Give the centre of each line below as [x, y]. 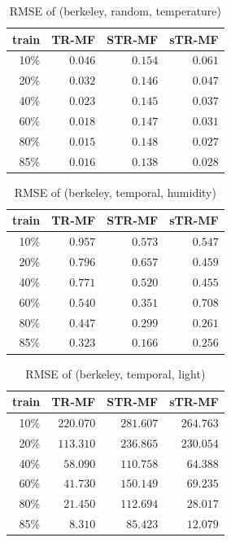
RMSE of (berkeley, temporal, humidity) [115, 192]
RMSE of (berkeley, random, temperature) [115, 11]
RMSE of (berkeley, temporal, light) [115, 373]
